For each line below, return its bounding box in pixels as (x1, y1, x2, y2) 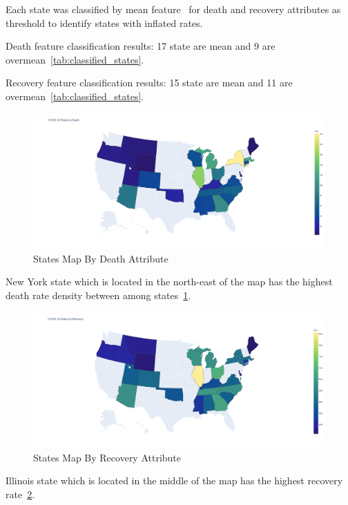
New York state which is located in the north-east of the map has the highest (6, 274, 333, 289)
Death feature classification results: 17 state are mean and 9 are (6, 39, 275, 53)
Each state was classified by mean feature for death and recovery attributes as (6, 2, 341, 16)
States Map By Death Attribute (33, 251, 168, 265)
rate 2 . (6, 487, 35, 502)
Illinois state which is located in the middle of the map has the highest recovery (6, 473, 343, 488)
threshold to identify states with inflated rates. (6, 15, 203, 30)
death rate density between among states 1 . (6, 288, 191, 303)
